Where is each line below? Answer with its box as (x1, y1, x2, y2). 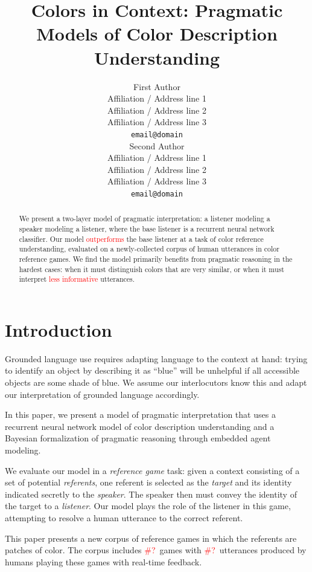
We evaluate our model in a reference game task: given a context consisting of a (5, 464, 300, 476)
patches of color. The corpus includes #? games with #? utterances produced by (5, 544, 307, 556)
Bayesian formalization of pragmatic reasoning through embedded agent (5, 432, 271, 444)
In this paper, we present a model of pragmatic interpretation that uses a (5, 408, 276, 421)
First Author (133, 80, 180, 93)
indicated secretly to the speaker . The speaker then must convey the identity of (5, 487, 297, 500)
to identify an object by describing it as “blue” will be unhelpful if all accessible (5, 364, 300, 377)
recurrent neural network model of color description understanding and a (5, 420, 275, 432)
